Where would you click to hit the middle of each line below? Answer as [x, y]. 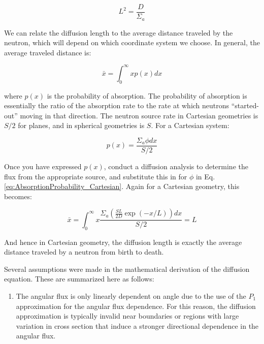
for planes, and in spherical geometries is [81, 125]
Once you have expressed [43, 166]
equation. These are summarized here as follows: [79, 279]
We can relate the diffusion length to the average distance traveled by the [119, 32]
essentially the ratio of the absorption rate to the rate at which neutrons [117, 105]
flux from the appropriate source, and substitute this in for [96, 176]
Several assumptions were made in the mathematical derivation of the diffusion [127, 269]
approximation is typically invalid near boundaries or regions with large [127, 316]
